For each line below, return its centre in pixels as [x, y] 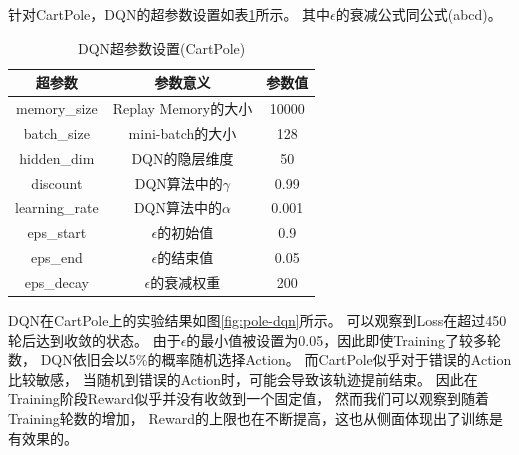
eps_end [56, 257]
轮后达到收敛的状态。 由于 [94, 339]
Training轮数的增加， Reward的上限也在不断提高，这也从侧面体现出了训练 [248, 418]
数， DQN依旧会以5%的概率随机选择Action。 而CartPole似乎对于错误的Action [260, 359]
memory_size [56, 108]
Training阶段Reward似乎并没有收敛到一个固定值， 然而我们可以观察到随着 [248, 398]
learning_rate [57, 207]
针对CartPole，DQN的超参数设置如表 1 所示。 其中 [169, 14]
